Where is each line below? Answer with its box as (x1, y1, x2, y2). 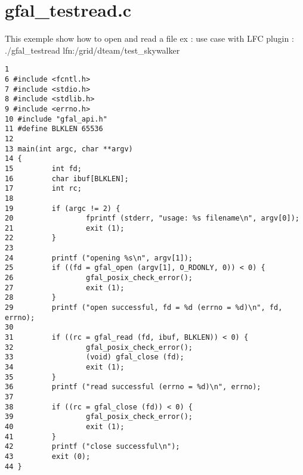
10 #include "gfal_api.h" (5, 114, 107, 123)
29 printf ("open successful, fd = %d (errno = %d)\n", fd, (5, 303, 283, 312)
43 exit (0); (5, 452, 91, 461)
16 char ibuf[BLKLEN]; (5, 174, 129, 183)
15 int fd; (5, 164, 82, 173)
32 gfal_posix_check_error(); (5, 343, 193, 352)
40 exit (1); (5, 422, 125, 431)
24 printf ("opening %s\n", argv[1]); (5, 253, 193, 262)
